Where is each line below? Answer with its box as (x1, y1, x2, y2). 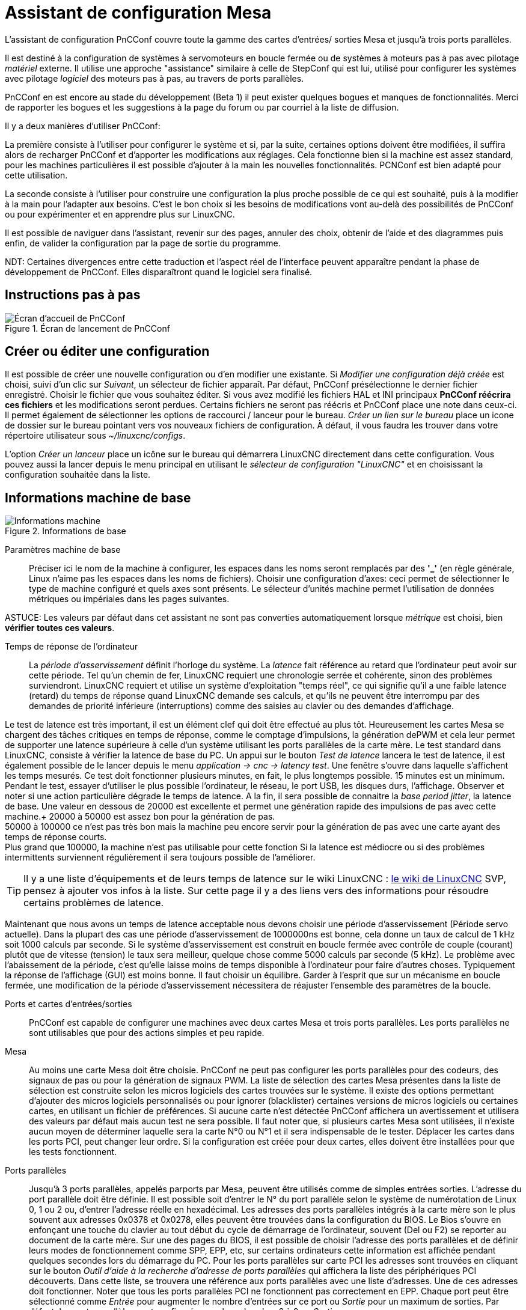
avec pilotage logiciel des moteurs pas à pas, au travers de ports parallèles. (5, 73, 304, 84)
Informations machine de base (5, 490, 191, 505)
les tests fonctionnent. (29, 1147, 117, 1157)
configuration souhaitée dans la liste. (5, 469, 151, 480)
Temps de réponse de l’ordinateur (5, 641, 138, 652)
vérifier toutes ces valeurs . (5, 623, 115, 633)
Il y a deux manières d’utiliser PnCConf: (5, 120, 161, 131)
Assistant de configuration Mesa (5, 2, 272, 23)
